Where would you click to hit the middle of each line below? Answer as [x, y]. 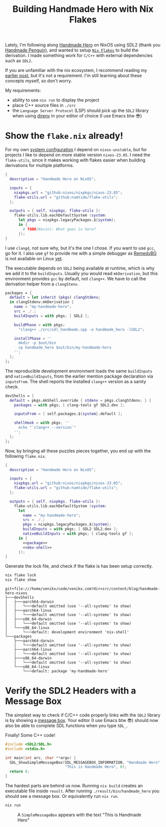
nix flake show [21, 580]
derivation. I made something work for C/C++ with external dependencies [79, 55]
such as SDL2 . [19, 61]
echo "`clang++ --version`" [47, 428]
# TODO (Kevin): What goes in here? [60, 229]
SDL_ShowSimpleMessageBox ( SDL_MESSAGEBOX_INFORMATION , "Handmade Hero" [85, 762]
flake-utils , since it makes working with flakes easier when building [75, 160]
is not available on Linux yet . [34, 258]
